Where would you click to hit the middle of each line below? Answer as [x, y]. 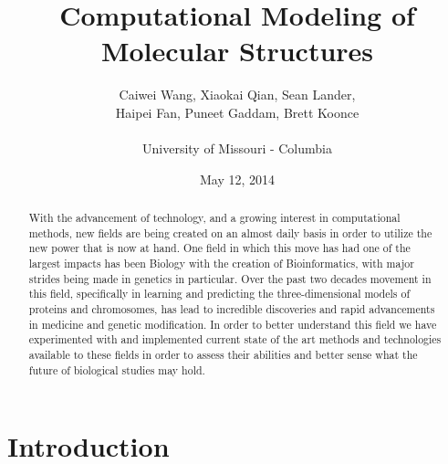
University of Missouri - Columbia [237, 148]
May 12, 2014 [237, 179]
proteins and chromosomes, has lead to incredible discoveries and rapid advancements [232, 309]
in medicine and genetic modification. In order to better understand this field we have [233, 324]
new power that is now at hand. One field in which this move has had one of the [219, 248]
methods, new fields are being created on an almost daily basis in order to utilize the [230, 232]
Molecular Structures [237, 51]
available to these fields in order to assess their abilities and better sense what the [223, 354]
